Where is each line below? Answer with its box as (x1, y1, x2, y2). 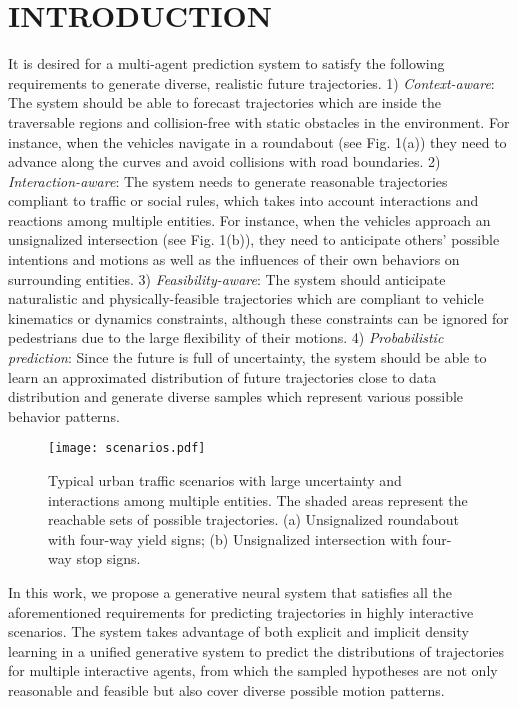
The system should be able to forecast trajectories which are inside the (8, 92, 442, 113)
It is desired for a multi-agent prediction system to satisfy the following (8, 53, 445, 74)
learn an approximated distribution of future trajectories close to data (8, 366, 437, 387)
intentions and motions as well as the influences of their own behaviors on (8, 249, 460, 270)
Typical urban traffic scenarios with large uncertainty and (48, 470, 402, 491)
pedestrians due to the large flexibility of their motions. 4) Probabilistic (8, 327, 444, 348)
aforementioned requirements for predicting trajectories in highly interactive (8, 601, 474, 622)
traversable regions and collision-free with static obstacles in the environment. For (8, 111, 510, 132)
